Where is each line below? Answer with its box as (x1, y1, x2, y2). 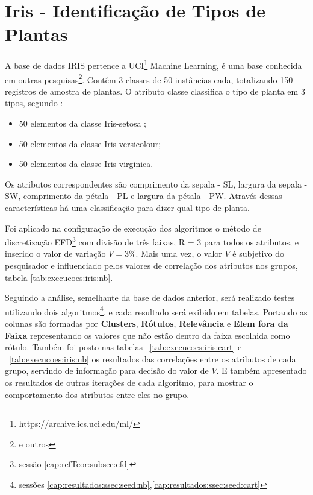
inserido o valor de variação (5, 247, 106, 260)
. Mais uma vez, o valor (135, 247, 222, 260)
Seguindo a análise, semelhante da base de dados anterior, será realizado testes (5, 291, 295, 304)
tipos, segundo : (5, 96, 63, 109)
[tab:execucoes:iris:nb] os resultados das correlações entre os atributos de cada (9, 352, 296, 365)
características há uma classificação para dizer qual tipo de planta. (5, 201, 250, 213)
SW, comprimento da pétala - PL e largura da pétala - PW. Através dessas (5, 189, 282, 202)
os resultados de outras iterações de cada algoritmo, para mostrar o (5, 376, 253, 388)
